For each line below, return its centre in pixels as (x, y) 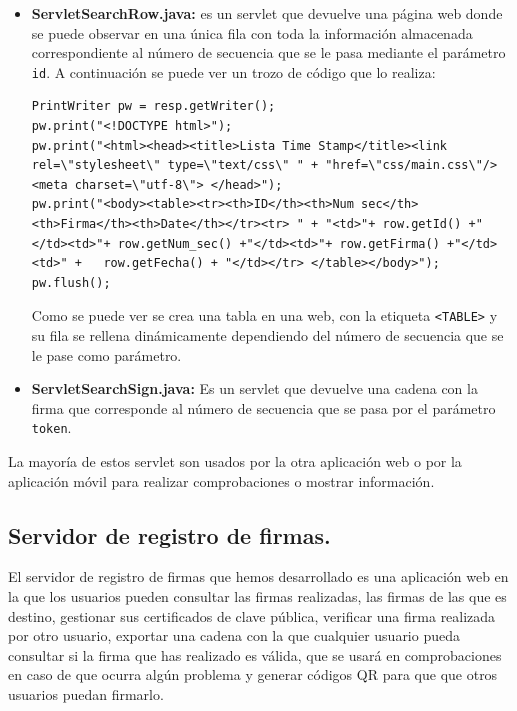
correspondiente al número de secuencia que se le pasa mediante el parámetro (268, 52)
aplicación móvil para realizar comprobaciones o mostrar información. (221, 480)
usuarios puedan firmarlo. (86, 694)
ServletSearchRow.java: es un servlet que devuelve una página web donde (267, 13)
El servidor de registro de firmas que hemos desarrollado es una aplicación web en (258, 576)
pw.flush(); (71, 282)
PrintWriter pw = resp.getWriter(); (153, 106)
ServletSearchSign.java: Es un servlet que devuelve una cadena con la (254, 388)
